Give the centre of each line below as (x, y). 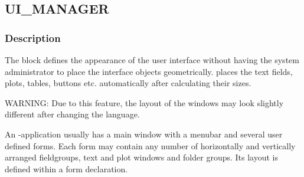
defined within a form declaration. (66, 168)
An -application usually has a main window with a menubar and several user (144, 134)
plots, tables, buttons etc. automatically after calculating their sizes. (128, 83)
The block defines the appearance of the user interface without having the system (152, 60)
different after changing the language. (72, 114)
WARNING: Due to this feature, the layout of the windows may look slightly (144, 102)
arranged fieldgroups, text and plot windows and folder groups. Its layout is (142, 157)
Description (33, 37)
